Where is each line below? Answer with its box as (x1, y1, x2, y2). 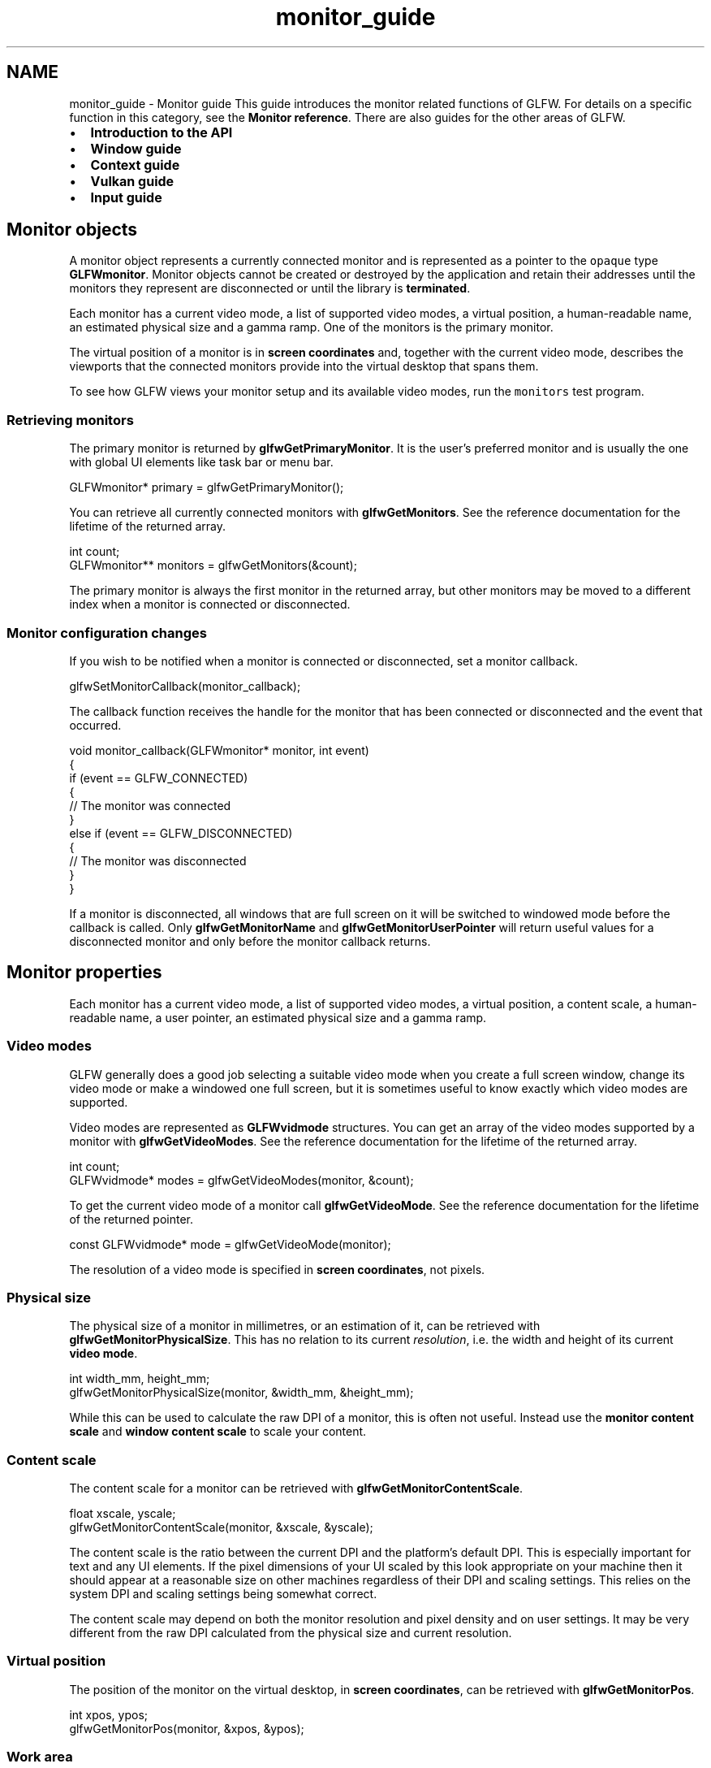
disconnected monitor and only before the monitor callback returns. (69, 934, 431, 948)
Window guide (90, 140, 182, 157)
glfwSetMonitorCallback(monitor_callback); (69, 678, 301, 693)
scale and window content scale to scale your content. (69, 1424, 367, 1439)
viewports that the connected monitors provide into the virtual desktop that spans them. (69, 359, 539, 374)
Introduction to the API (90, 123, 233, 141)
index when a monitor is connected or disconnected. (69, 597, 351, 612)
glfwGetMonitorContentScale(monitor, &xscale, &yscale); (69, 1520, 373, 1535)
